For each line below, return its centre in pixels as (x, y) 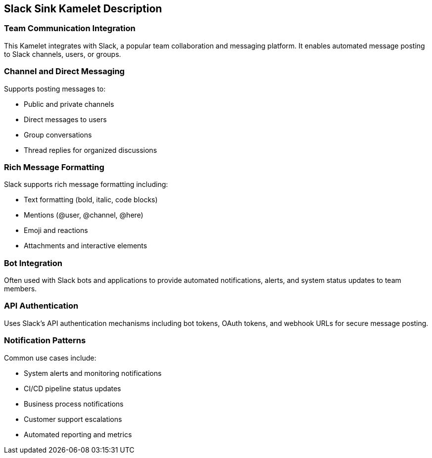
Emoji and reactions (56, 230)
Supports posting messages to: (55, 89)
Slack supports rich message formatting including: (86, 184)
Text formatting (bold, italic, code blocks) (91, 200)
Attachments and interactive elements (86, 246)
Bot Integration (33, 263)
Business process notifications (74, 404)
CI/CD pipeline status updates (72, 388)
